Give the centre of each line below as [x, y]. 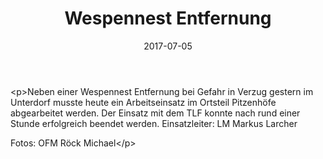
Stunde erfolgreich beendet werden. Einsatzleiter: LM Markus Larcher [154, 123]
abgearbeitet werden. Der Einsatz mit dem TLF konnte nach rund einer [155, 113]
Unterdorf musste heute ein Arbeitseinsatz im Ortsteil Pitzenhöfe [143, 102]
